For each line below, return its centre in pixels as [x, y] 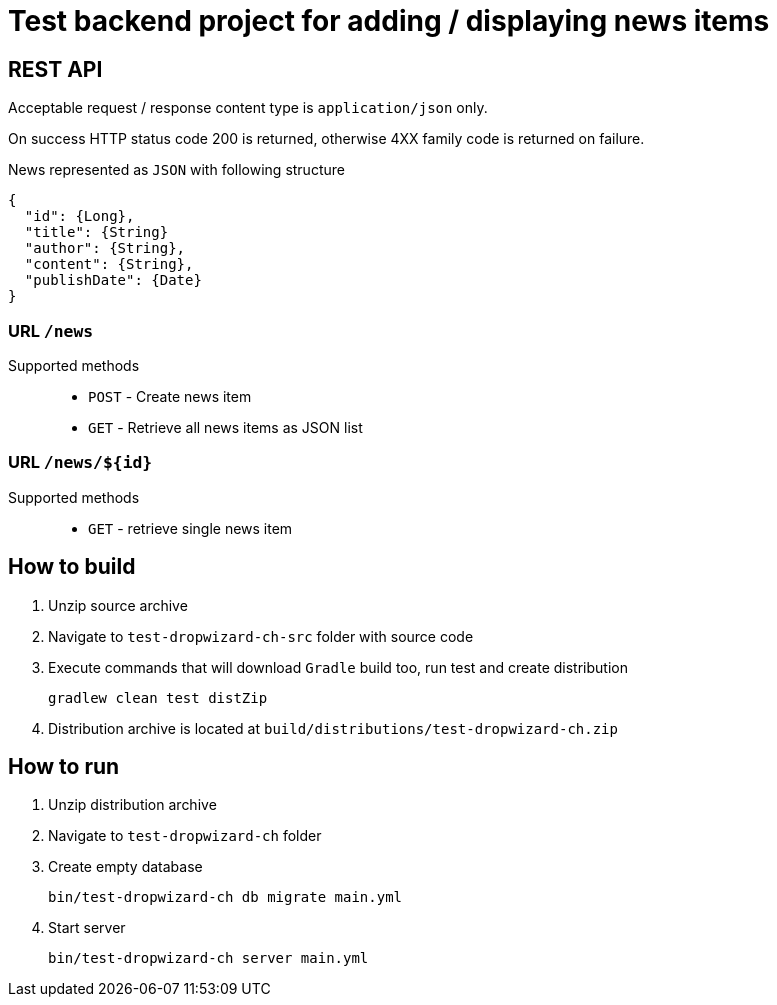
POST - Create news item [170, 396]
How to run [64, 766]
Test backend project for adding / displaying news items [389, 21]
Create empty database [125, 867]
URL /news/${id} [80, 462]
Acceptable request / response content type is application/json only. [248, 108]
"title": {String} [96, 232]
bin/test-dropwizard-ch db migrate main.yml [225, 897]
